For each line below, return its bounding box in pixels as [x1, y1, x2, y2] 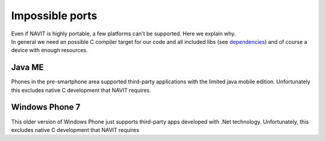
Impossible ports [11, 9, 97, 22]
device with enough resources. [11, 47, 88, 54]
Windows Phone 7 [11, 102, 81, 112]
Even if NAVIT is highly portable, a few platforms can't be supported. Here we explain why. [11, 30, 236, 37]
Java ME [11, 62, 44, 73]
